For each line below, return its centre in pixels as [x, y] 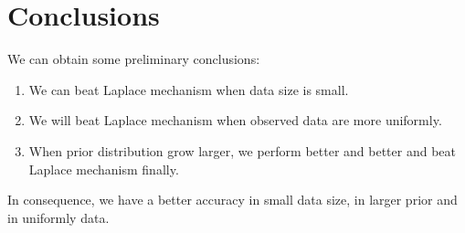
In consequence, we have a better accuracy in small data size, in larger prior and [232, 200]
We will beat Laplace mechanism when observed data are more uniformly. [235, 120]
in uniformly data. [58, 217]
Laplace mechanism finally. [104, 169]
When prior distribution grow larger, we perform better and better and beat [242, 150]
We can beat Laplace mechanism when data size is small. [189, 89]
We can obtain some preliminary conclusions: [134, 59]
